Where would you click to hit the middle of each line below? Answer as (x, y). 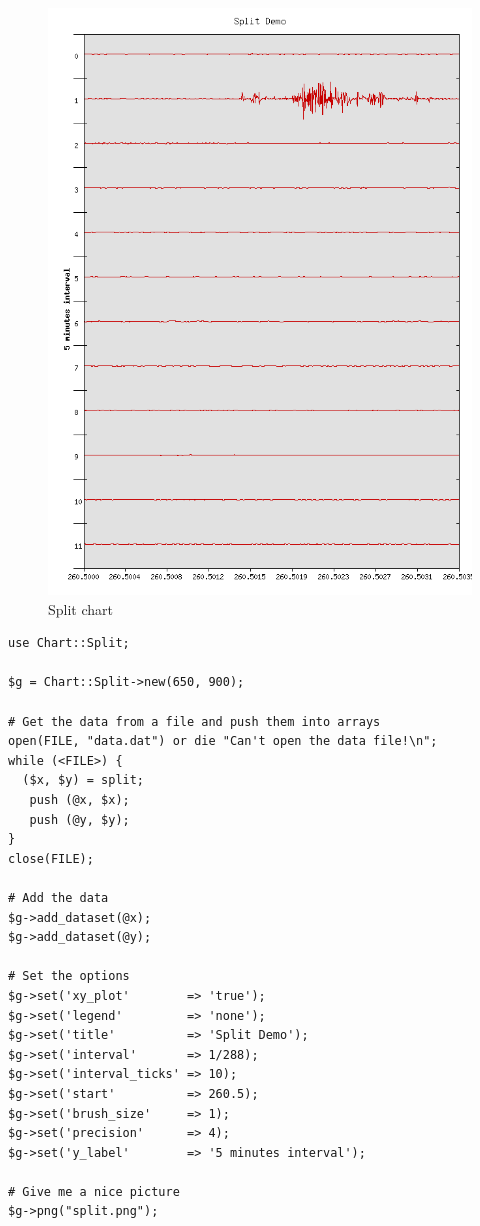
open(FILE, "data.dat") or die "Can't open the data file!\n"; (223, 741)
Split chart (81, 608)
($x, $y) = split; (83, 780)
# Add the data (58, 897)
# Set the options (69, 976)
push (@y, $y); (79, 819)
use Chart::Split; (69, 643)
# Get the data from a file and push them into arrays (194, 721)
